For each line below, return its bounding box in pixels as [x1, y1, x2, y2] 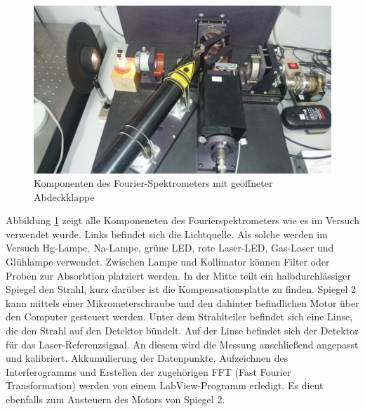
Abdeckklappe [34, 189, 95, 204]
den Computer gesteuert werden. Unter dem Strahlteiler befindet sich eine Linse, [6, 309, 353, 324]
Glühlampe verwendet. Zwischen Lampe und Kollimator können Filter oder [6, 254, 330, 269]
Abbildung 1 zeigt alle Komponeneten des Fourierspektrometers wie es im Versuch [6, 213, 359, 228]
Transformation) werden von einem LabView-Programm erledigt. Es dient [6, 378, 324, 393]
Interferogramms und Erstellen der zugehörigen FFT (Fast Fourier [6, 364, 291, 379]
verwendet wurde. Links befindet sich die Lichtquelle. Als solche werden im [6, 226, 328, 241]
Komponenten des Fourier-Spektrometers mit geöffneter [34, 176, 273, 190]
